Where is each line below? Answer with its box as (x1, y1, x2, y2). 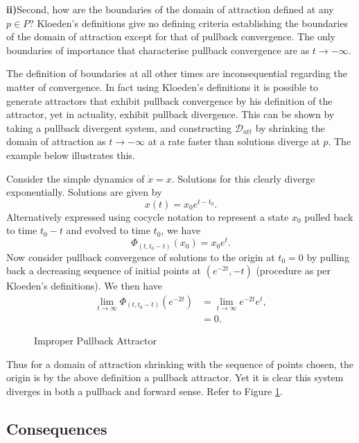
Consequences (6, 417, 107, 439)
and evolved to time (66, 223, 150, 237)
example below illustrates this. (6, 147, 135, 162)
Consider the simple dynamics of (6, 171, 145, 185)
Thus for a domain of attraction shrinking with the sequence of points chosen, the (6, 356, 354, 371)
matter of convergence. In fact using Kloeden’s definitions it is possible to (6, 79, 319, 94)
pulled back (304, 209, 353, 224)
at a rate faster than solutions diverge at (148, 134, 320, 149)
